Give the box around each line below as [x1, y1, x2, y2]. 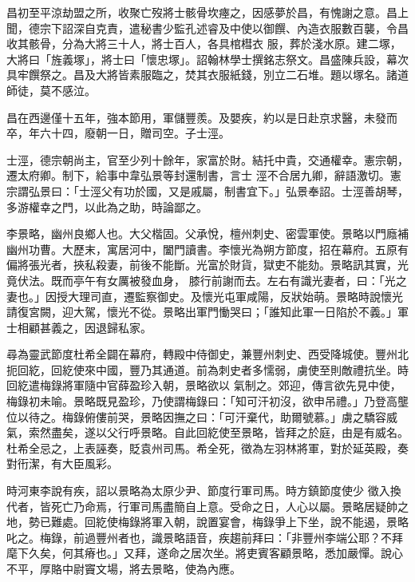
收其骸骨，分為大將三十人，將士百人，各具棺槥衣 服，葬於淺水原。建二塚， [6, 35, 401, 52]
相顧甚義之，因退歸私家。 [17, 319, 152, 335]
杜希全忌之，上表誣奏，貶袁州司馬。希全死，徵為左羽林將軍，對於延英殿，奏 [6, 439, 409, 456]
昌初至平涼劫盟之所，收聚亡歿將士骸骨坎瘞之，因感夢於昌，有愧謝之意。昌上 [6, 4, 409, 20]
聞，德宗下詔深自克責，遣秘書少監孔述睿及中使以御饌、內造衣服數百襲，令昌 [6, 19, 409, 36]
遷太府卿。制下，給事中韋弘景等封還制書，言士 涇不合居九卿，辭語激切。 [6, 167, 390, 184]
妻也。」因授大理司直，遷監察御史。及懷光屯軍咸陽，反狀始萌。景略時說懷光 [6, 287, 403, 304]
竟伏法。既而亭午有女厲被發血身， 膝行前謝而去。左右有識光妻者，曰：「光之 [6, 271, 407, 288]
